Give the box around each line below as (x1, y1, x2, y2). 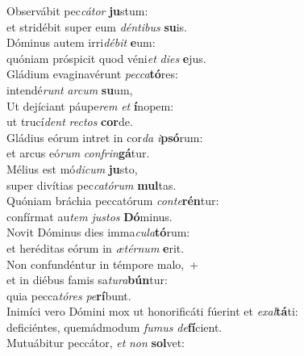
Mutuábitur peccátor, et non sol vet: (6, 334, 185, 351)
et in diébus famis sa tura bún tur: (6, 271, 168, 288)
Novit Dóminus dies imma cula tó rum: (6, 224, 190, 241)
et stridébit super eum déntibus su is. (6, 18, 188, 35)
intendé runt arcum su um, (6, 81, 133, 98)
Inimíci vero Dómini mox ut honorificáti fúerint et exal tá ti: (6, 303, 298, 320)
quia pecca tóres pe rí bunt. (6, 287, 131, 304)
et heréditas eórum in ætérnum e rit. (6, 239, 185, 256)
